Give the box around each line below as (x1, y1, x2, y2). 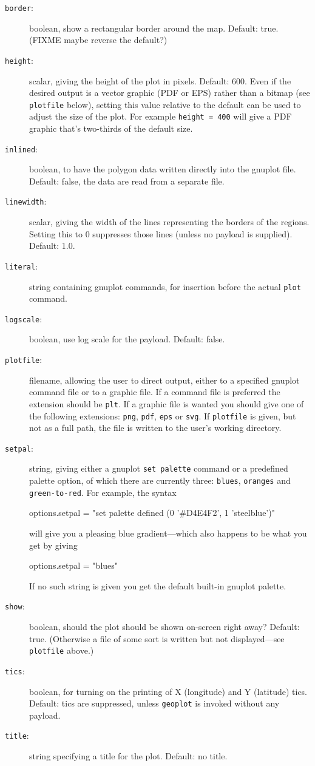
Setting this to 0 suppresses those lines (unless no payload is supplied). (29, 227, 293, 240)
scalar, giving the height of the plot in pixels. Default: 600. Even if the (29, 74, 291, 87)
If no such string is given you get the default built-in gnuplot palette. (29, 579, 286, 592)
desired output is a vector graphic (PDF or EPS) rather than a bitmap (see (29, 86, 310, 99)
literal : (5, 259, 38, 272)
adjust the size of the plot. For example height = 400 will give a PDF (29, 110, 292, 123)
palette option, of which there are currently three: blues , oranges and (29, 474, 291, 487)
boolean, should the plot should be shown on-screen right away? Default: (29, 620, 300, 633)
